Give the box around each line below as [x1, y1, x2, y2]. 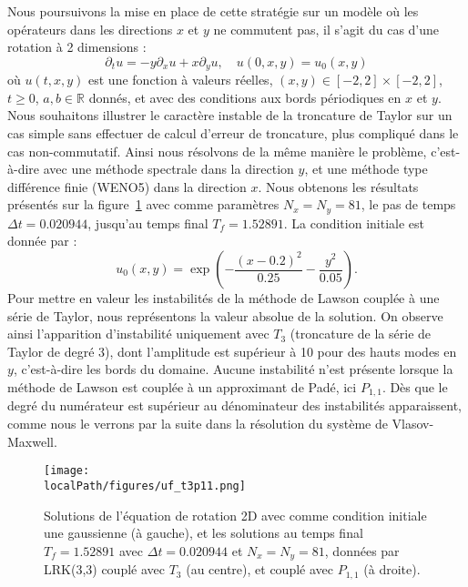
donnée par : [7, 231, 77, 250]
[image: [44, 464, 90, 478]
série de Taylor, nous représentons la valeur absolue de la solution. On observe [7, 306, 443, 325]
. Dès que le [382, 378, 448, 396]
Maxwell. [7, 431, 57, 450]
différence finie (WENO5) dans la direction [7, 177, 247, 196]
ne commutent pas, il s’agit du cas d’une [213, 19, 440, 38]
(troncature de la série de [290, 324, 432, 343]
